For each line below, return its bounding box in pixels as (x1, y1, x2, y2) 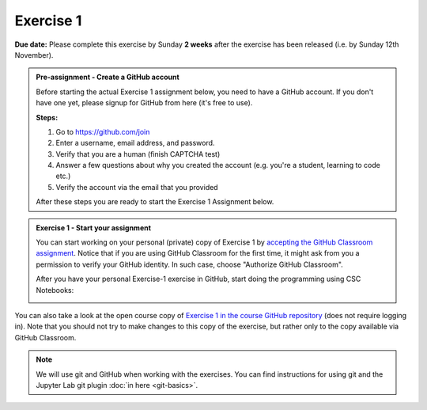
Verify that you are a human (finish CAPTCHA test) (55, 149, 221, 158)
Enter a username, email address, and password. (55, 139, 215, 148)
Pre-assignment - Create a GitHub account (36, 72, 179, 82)
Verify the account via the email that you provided (55, 182, 218, 192)
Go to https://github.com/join (55, 127, 150, 136)
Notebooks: (36, 285, 74, 294)
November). (14, 50, 54, 59)
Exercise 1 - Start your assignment (36, 222, 152, 233)
